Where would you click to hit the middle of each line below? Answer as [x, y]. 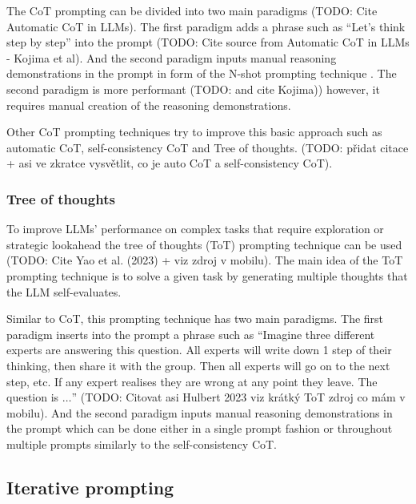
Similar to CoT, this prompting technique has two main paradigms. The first [195, 319]
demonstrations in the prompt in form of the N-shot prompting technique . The [202, 73]
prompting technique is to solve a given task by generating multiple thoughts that [207, 275]
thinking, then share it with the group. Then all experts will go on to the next [198, 365]
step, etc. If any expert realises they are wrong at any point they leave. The [192, 381]
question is [33, 397]
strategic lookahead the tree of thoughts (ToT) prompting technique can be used [204, 244]
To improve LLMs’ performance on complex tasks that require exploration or [195, 229]
